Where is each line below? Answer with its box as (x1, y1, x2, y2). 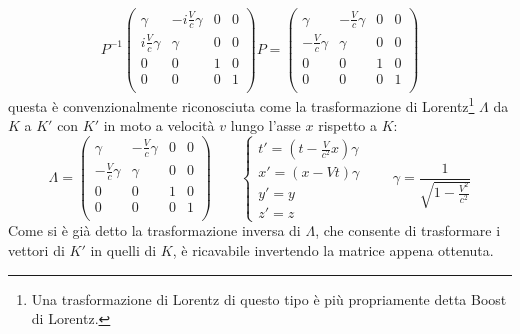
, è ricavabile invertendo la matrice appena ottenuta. (172, 239, 494, 260)
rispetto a (318, 115, 378, 136)
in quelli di (90, 239, 157, 260)
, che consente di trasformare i (315, 220, 501, 241)
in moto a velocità (103, 115, 215, 136)
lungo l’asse (230, 115, 301, 136)
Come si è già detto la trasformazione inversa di (8, 220, 301, 241)
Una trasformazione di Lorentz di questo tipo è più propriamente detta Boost (31, 288, 507, 309)
